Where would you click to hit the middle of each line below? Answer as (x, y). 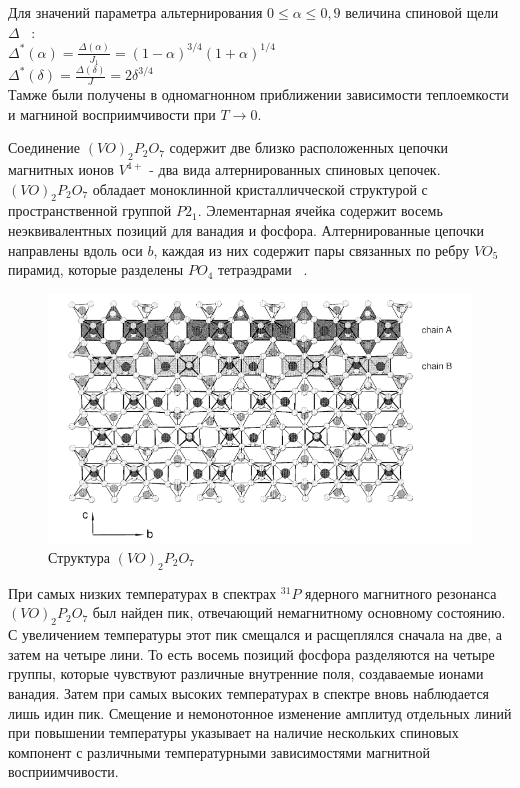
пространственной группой (90, 210)
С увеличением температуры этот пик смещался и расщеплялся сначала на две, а (255, 634)
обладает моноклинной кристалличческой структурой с (260, 188)
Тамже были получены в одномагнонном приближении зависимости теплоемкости (258, 94)
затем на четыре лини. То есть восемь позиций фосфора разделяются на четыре (251, 653)
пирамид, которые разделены (96, 269)
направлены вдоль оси (75, 249)
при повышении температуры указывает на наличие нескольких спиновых (233, 732)
